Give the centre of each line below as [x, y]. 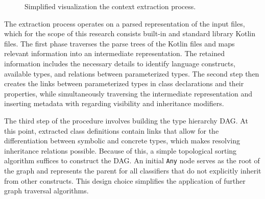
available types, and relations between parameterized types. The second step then [132, 73]
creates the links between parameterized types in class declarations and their [124, 83]
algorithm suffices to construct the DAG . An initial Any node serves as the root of [132, 160]
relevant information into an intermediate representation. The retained [114, 53]
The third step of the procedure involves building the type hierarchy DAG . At [126, 120]
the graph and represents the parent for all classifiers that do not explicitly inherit [133, 170]
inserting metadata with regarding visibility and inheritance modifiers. [114, 103]
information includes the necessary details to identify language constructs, [120, 63]
